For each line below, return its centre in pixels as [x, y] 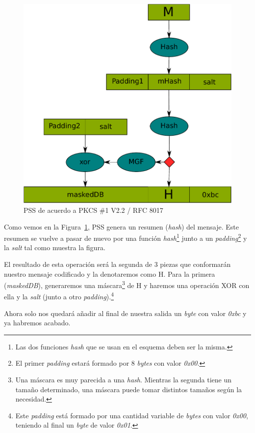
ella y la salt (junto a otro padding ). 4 [59, 296]
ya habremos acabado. [37, 323]
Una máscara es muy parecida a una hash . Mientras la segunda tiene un [124, 379]
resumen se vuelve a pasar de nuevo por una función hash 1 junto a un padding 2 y [126, 237]
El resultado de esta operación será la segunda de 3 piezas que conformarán [117, 264]
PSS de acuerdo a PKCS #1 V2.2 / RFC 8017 [93, 210]
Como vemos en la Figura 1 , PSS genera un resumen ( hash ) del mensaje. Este [121, 226]
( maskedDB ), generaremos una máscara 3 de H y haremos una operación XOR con [127, 284]
